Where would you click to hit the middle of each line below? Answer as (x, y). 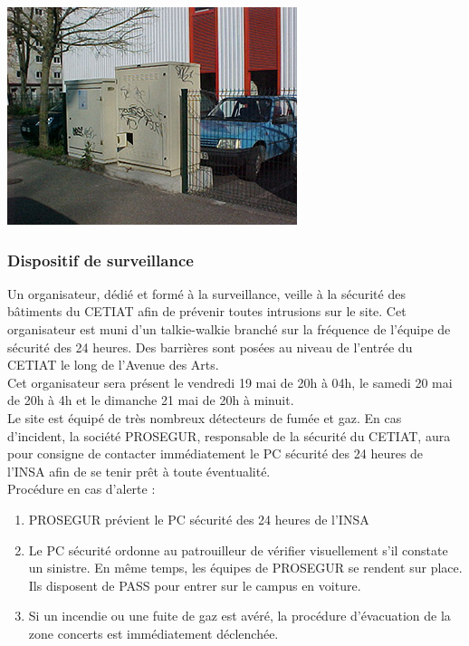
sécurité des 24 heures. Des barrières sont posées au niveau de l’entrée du (210, 347)
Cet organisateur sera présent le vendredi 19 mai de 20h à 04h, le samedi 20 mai (230, 382)
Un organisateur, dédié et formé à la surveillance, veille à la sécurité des (206, 293)
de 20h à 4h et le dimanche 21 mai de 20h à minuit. (151, 400)
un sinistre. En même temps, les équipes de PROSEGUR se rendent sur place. (245, 568)
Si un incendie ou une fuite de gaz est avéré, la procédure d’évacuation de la (239, 616)
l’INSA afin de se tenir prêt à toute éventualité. (139, 471)
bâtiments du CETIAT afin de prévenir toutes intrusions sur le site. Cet (207, 311)
